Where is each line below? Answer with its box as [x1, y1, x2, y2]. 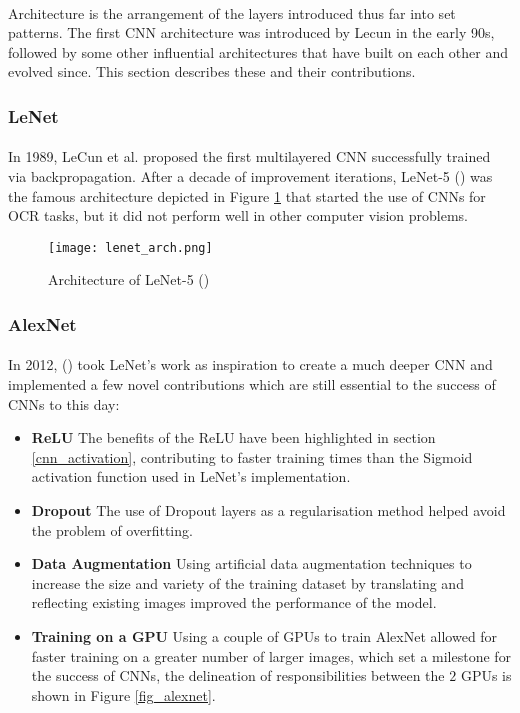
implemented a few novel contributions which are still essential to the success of [8, 374, 496, 395]
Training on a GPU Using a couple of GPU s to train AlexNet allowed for [31, 626, 498, 646]
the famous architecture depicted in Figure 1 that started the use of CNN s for [8, 185, 486, 206]
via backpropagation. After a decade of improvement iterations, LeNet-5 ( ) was [8, 166, 493, 186]
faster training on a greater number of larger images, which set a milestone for [31, 645, 512, 666]
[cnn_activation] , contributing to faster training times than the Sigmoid [31, 446, 473, 467]
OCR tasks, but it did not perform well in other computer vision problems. [8, 205, 469, 226]
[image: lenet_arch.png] [48, 240, 213, 255]
